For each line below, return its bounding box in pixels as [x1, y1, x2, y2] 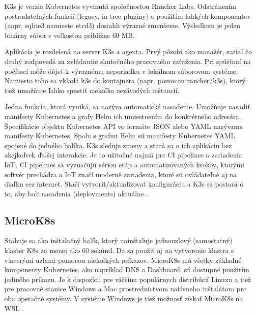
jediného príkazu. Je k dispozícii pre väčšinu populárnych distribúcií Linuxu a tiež [4, 274, 251, 284]
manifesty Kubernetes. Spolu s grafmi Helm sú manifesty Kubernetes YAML [4, 130, 235, 141]
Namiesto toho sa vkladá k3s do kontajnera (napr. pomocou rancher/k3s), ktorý [4, 75, 246, 86]
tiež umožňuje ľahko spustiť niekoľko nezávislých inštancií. [4, 85, 180, 95]
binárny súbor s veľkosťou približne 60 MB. [4, 30, 135, 40]
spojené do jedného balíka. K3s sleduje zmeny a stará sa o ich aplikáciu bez [4, 140, 232, 150]
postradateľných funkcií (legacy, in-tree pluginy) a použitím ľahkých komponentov [4, 10, 251, 21]
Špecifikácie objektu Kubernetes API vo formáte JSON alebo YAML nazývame [4, 121, 243, 131]
